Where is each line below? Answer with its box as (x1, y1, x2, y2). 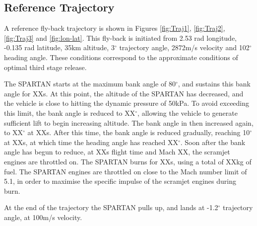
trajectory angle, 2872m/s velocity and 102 (119, 42, 250, 53)
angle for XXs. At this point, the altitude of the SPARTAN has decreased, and (4, 88, 244, 98)
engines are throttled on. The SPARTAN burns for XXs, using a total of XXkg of (4, 156, 252, 166)
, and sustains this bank (178, 78, 251, 89)
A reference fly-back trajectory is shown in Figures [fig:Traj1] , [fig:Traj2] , (4, 23, 225, 33)
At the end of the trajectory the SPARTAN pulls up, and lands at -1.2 (4, 202, 218, 213)
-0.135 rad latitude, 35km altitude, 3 (4, 42, 115, 53)
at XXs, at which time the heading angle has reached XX (4, 137, 178, 147)
